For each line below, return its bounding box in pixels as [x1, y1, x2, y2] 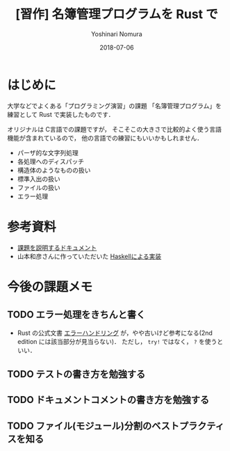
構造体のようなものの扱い [17, 166, 91, 174]
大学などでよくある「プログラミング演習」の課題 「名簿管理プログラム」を [7, 102, 222, 110]
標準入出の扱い [17, 175, 60, 183]
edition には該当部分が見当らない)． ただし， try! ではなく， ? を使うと [17, 337, 224, 345]
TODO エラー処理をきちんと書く [7, 309, 146, 321]
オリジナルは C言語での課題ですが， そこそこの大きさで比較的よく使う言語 [7, 125, 222, 133]
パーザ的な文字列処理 [17, 148, 79, 157]
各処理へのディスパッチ [17, 157, 85, 166]
